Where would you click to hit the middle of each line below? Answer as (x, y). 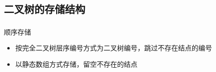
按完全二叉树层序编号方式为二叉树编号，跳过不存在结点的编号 (114, 48)
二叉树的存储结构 (45, 9)
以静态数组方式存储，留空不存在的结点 (76, 64)
